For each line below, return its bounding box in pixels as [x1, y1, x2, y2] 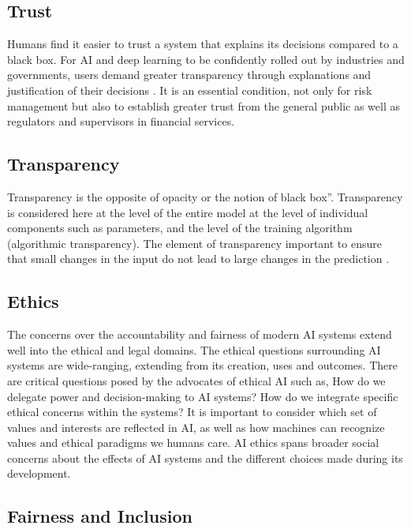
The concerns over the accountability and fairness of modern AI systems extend [7, 326, 392, 343]
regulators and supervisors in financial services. [7, 113, 235, 129]
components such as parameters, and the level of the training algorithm [7, 219, 353, 236]
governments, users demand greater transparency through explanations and [7, 66, 372, 83]
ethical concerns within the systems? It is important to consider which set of [7, 403, 377, 420]
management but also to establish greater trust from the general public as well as [7, 97, 401, 114]
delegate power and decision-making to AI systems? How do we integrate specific [7, 388, 398, 404]
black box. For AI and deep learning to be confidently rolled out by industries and [7, 51, 405, 67]
